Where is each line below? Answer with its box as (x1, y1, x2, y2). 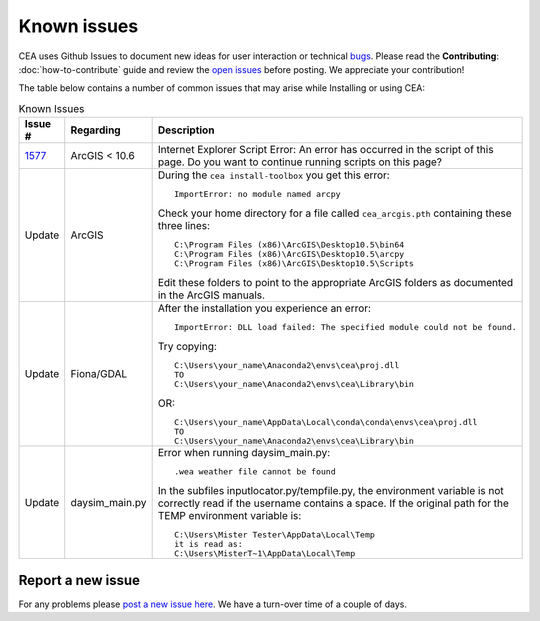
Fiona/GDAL (70, 367, 128, 381)
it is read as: (173, 539, 244, 550)
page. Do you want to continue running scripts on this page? (157, 155, 443, 169)
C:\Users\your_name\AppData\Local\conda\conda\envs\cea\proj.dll (173, 417, 478, 428)
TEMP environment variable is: (157, 509, 302, 523)
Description (157, 123, 215, 137)
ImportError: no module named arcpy (173, 189, 341, 200)
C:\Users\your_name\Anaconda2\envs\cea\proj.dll (173, 360, 400, 371)
